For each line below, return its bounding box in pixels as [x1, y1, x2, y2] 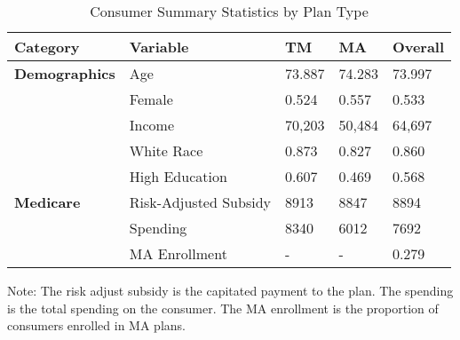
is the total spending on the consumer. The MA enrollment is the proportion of [7, 298, 439, 317]
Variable [129, 36, 189, 57]
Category [14, 36, 80, 57]
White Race [129, 140, 203, 161]
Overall [392, 36, 445, 57]
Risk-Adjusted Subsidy [129, 192, 271, 212]
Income [129, 115, 175, 135]
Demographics [14, 63, 115, 83]
